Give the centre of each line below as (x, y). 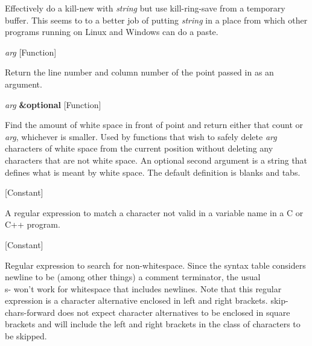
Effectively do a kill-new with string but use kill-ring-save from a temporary (145, 8)
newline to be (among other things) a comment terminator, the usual (133, 277)
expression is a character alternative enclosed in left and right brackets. (136, 300)
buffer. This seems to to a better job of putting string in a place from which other (156, 20)
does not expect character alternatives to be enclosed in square (174, 312)
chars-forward (30, 312)
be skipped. (26, 336)
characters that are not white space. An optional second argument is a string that (156, 160)
